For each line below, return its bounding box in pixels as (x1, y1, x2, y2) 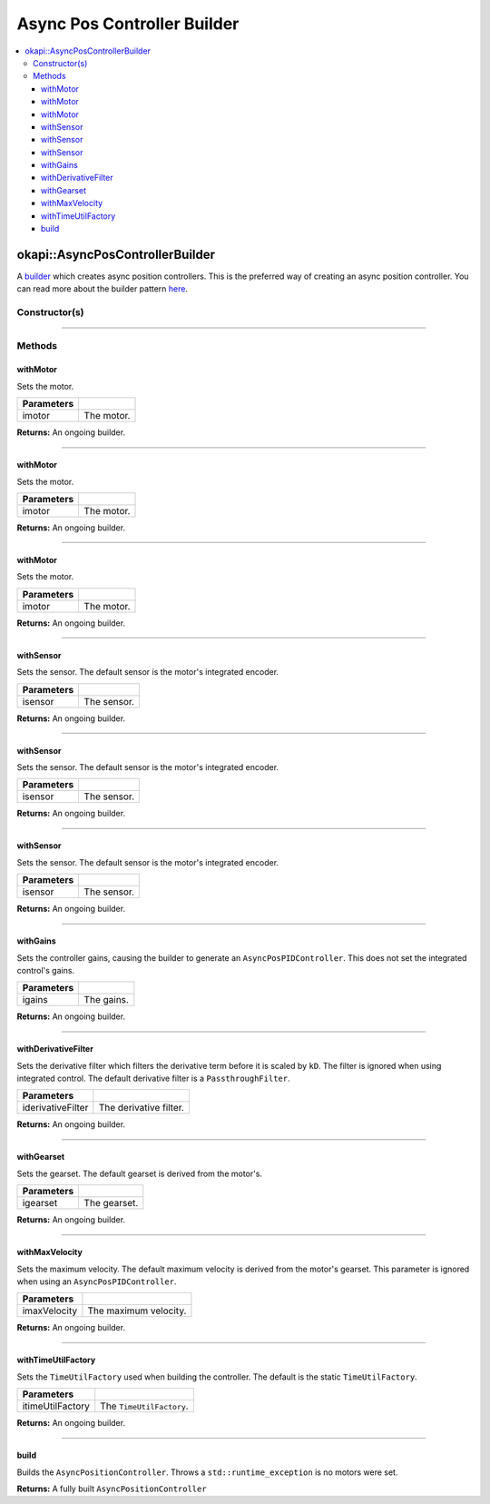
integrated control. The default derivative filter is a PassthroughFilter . (16, 1073, 290, 1084)
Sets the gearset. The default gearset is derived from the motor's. (16, 1168, 263, 1179)
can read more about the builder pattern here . (16, 283, 189, 294)
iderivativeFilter (22, 1102, 89, 1114)
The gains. (83, 994, 129, 1006)
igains (22, 994, 49, 1006)
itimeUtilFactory (22, 1400, 91, 1412)
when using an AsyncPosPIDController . (16, 1276, 177, 1287)
